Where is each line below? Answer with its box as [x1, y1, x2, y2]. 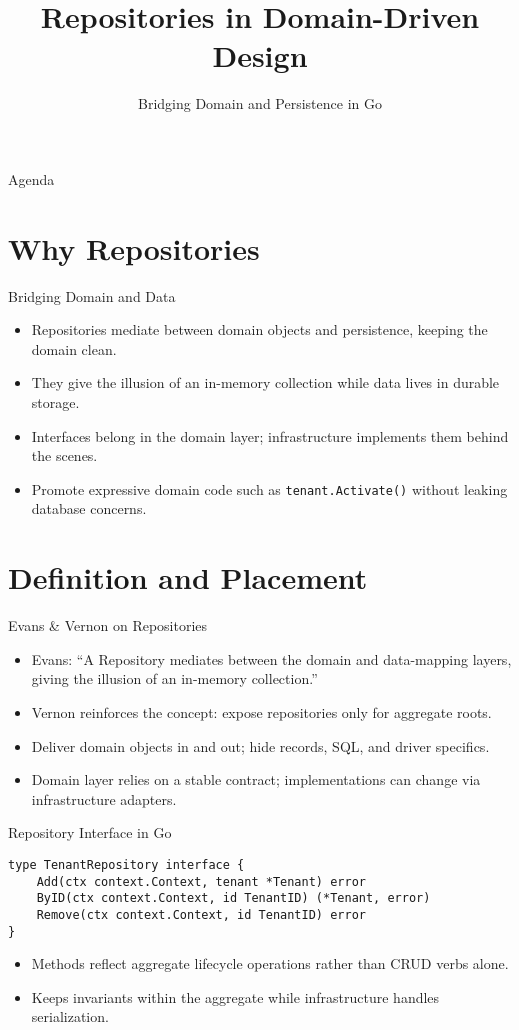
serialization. [31, 1006, 109, 1027]
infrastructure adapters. [31, 788, 177, 809]
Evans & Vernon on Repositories [8, 615, 208, 636]
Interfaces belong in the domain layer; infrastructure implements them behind [31, 425, 509, 446]
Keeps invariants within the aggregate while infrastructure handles [31, 986, 440, 1007]
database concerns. [31, 498, 147, 519]
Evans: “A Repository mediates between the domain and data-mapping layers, [31, 648, 512, 669]
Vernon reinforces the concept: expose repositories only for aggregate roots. [31, 701, 492, 722]
